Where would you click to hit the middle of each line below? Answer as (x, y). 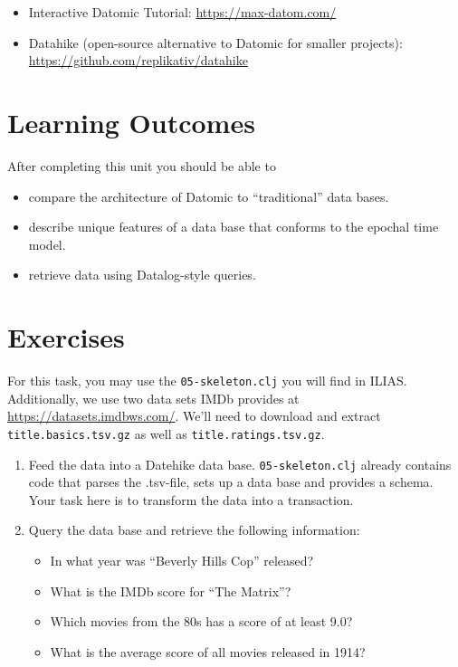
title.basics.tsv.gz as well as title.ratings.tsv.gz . (166, 433)
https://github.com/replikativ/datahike (138, 60)
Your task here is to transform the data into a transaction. (191, 499)
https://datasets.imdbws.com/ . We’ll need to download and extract (194, 416)
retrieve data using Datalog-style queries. (142, 275)
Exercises (66, 337)
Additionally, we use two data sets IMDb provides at (153, 398)
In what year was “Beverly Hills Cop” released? (182, 560)
